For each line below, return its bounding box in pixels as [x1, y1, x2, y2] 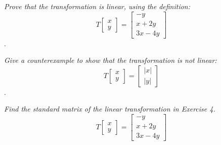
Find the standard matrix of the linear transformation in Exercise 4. [4, 103, 215, 114]
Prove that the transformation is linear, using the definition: [4, 1, 191, 11]
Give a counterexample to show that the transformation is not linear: [4, 55, 217, 65]
